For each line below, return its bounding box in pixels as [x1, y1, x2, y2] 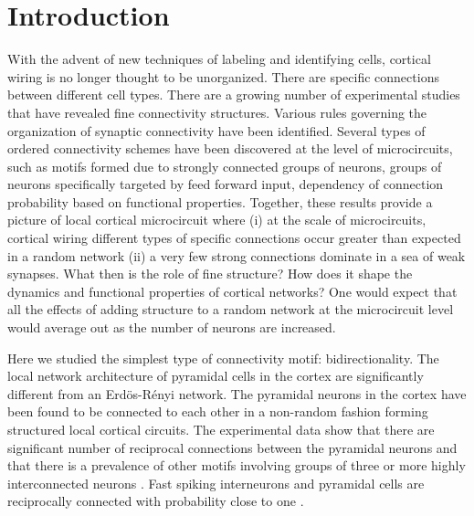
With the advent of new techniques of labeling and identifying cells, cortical [7, 49, 431, 68]
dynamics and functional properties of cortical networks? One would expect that [7, 281, 458, 300]
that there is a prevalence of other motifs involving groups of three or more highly [7, 456, 466, 475]
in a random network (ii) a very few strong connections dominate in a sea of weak [7, 246, 466, 265]
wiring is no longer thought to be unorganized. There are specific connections [7, 67, 439, 86]
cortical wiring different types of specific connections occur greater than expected [7, 228, 461, 247]
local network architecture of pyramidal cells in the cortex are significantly [7, 366, 424, 385]
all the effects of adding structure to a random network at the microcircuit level [7, 300, 454, 319]
